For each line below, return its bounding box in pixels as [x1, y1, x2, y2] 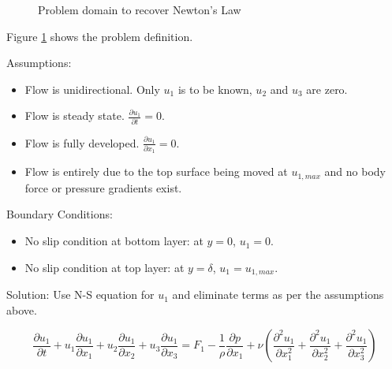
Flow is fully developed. [24, 134, 140, 151]
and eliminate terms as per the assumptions [172, 286, 384, 303]
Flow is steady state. [24, 107, 125, 124]
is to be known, [177, 80, 252, 97]
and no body [324, 163, 386, 180]
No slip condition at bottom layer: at [24, 233, 203, 249]
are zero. [306, 80, 348, 97]
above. [6, 301, 37, 318]
